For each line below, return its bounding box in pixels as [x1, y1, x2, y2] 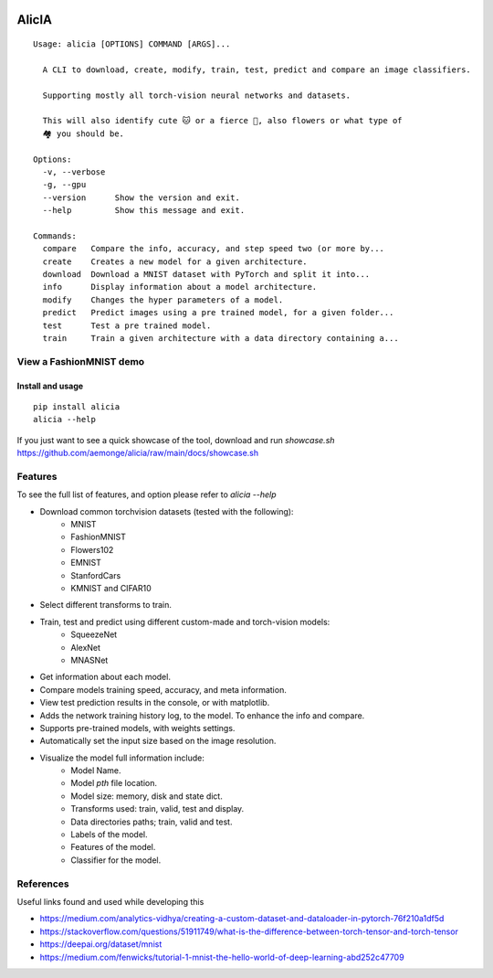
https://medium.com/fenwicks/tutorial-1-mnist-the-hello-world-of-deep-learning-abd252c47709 [39, 951, 405, 962]
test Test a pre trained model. [42, 320, 212, 331]
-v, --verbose [42, 166, 106, 177]
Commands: [33, 230, 77, 241]
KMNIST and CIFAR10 [70, 583, 152, 593]
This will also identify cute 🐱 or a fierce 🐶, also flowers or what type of [42, 115, 403, 126]
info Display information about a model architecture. [42, 282, 318, 292]
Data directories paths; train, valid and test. [70, 816, 233, 827]
